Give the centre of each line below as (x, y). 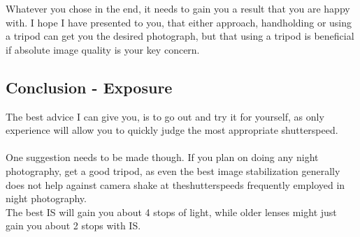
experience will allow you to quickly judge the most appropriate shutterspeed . (172, 130)
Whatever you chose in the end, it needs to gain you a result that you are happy (178, 8)
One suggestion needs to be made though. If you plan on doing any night (162, 157)
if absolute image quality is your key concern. (103, 49)
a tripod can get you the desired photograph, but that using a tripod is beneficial (180, 36)
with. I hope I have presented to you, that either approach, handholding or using (179, 22)
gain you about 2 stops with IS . (73, 225)
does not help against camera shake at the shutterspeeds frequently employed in (175, 184)
